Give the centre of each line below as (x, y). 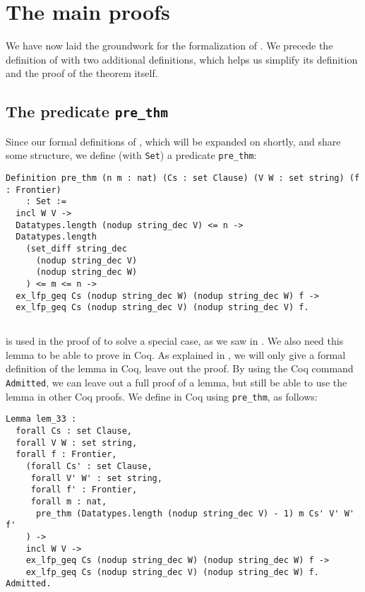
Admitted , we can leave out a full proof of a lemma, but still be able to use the (176, 382)
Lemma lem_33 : (41, 419)
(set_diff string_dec (76, 248)
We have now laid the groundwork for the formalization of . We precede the (169, 46)
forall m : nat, (69, 501)
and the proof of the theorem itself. (82, 73)
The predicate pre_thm (87, 111)
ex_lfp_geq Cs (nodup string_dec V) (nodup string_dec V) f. (162, 308)
